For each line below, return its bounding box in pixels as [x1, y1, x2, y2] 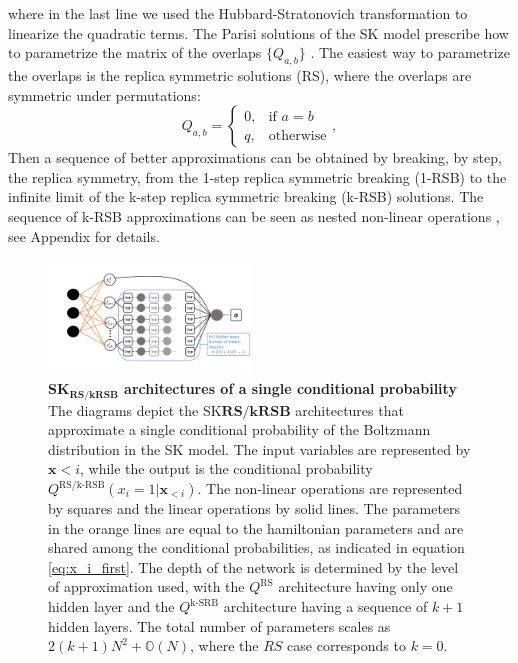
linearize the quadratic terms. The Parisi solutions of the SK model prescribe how [8, 22, 509, 43]
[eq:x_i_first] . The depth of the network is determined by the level [48, 556, 459, 577]
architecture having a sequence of [223, 596, 428, 616]
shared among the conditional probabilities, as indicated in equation [48, 537, 465, 558]
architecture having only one [278, 576, 453, 597]
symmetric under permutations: [8, 84, 201, 105]
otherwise [268, 128, 327, 143]
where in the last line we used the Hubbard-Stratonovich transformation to [8, 3, 468, 23]
